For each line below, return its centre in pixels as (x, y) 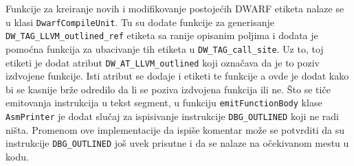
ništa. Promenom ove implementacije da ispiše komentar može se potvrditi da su (175, 129)
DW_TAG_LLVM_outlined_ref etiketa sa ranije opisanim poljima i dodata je (162, 35)
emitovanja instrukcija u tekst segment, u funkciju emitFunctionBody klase (164, 103)
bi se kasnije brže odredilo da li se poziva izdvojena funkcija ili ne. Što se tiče (168, 89)
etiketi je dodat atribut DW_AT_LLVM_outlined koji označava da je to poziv (163, 62)
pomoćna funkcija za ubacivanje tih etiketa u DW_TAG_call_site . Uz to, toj (165, 48)
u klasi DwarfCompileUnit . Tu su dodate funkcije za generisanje (140, 22)
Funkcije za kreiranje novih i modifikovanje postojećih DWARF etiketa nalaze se (175, 8)
